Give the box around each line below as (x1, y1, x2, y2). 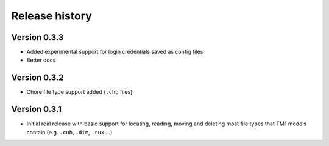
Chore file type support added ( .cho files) (26, 88, 133, 96)
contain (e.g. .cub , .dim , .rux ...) (26, 128, 113, 136)
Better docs (26, 56, 56, 64)
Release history (11, 9, 93, 22)
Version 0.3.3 (11, 32, 64, 42)
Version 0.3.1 (11, 104, 62, 114)
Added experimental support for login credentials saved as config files (26, 48, 203, 56)
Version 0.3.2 (11, 73, 64, 83)
